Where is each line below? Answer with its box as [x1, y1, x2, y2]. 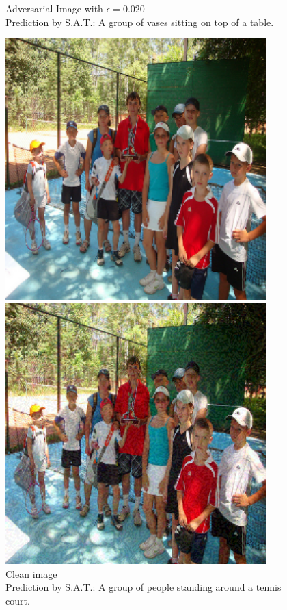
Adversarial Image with [5, 1, 103, 15]
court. [5, 593, 30, 607]
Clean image [5, 566, 57, 581]
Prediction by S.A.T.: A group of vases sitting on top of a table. [5, 14, 274, 29]
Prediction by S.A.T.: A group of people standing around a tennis [5, 580, 282, 594]
